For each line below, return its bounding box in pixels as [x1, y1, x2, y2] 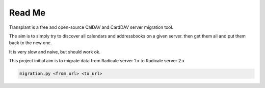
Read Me [9, 7, 46, 18]
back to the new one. [9, 40, 52, 46]
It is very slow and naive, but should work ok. [9, 49, 101, 54]
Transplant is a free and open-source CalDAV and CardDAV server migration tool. [9, 24, 174, 30]
